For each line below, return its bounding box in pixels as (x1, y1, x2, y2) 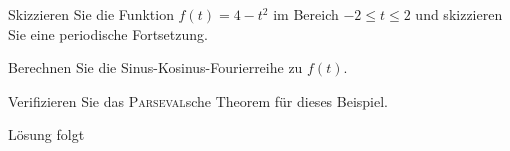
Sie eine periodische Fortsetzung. (8, 23, 208, 44)
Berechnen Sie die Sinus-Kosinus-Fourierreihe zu (8, 57, 303, 78)
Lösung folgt (8, 124, 85, 145)
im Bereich (273, 4, 339, 24)
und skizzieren (415, 4, 503, 24)
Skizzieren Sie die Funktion (8, 4, 174, 24)
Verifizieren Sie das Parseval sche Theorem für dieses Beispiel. (8, 90, 388, 111)
